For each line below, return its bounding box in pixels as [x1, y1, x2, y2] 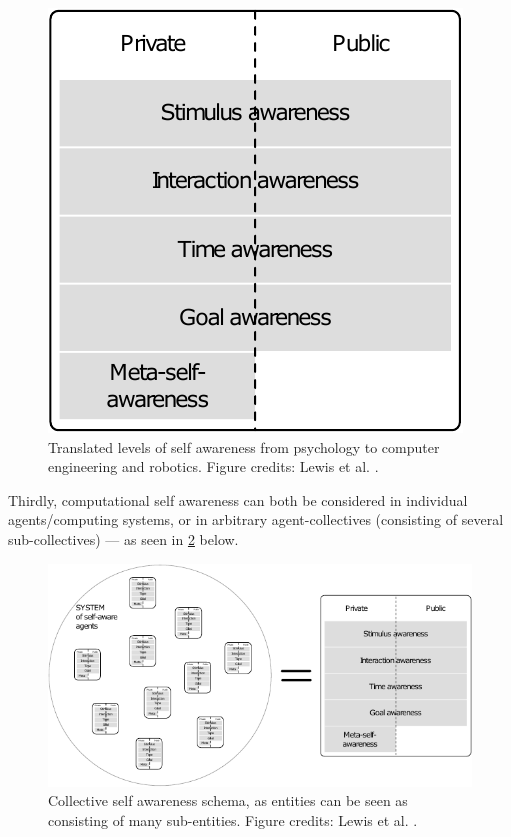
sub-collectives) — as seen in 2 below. [8, 528, 239, 549]
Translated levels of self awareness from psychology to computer [48, 436, 440, 457]
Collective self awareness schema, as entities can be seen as [48, 790, 408, 811]
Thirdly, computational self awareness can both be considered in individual [8, 489, 468, 510]
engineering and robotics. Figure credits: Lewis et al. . [48, 456, 379, 477]
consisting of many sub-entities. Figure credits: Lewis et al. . [48, 809, 418, 830]
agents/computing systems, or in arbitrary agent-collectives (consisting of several [8, 509, 504, 530]
